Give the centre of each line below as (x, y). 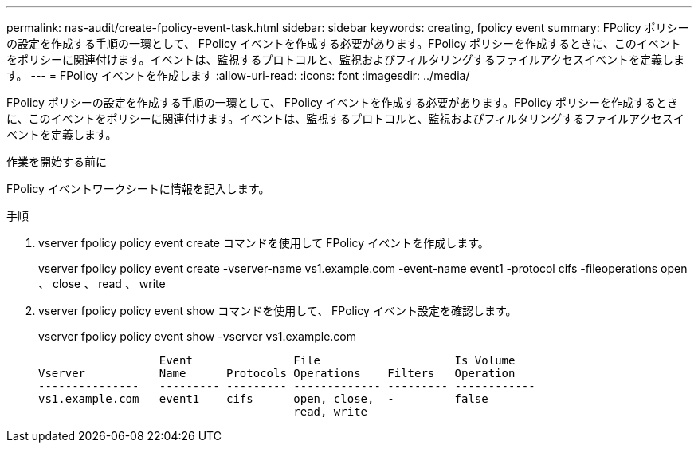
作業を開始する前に (57, 161)
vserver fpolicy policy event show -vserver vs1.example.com (197, 336)
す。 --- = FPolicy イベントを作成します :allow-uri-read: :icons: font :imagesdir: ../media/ (238, 75)
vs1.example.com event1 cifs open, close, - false (263, 399)
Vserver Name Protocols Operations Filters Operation (277, 373)
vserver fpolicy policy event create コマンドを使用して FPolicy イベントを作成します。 (264, 243)
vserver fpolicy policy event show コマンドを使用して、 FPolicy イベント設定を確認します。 (278, 311)
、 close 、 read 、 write (102, 284)
